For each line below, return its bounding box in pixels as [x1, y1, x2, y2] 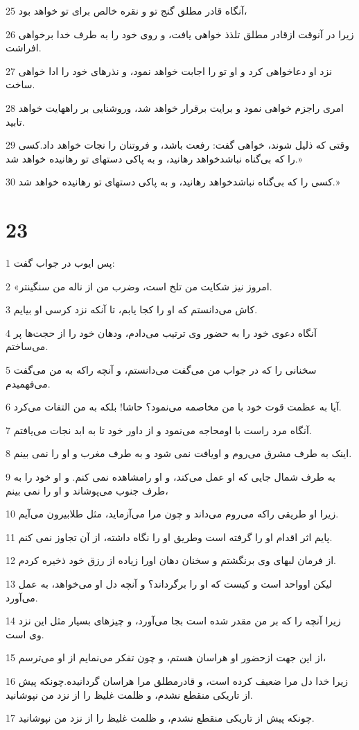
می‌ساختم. [6, 339, 49, 354]
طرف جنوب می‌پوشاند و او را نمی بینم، [6, 483, 168, 497]
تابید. [6, 114, 25, 128]
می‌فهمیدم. [6, 376, 51, 390]
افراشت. [6, 40, 42, 55]
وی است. [6, 627, 44, 641]
